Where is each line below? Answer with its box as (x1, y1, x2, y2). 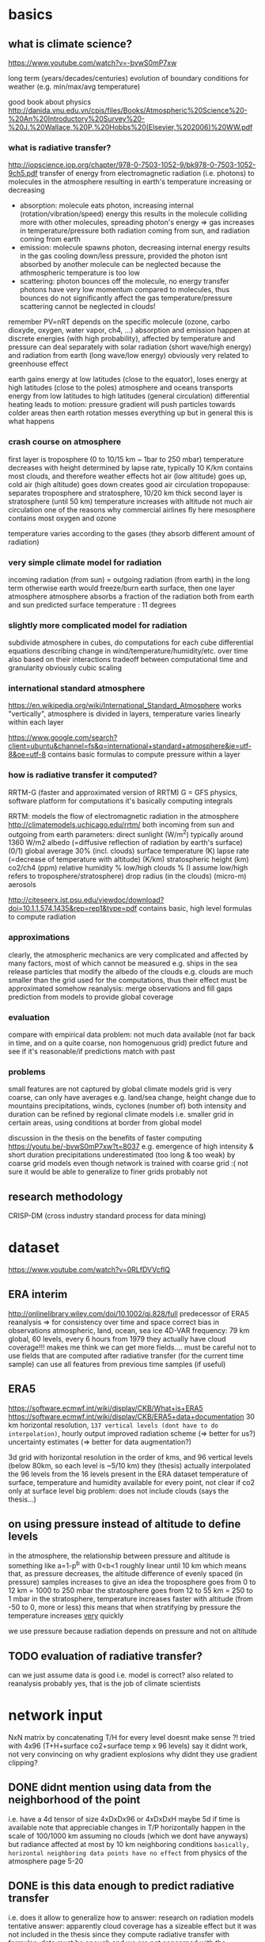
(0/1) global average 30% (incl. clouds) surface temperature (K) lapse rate (8, 846, 249, 856)
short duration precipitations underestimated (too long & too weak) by (8, 1150, 236, 1159)
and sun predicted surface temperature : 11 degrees (8, 600, 176, 609)
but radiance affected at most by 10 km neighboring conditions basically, (8, 1839, 251, 1849)
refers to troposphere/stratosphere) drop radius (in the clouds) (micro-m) (8, 871, 247, 881)
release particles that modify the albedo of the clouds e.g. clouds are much (8, 966, 253, 976)
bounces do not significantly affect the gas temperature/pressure (19, 293, 233, 303)
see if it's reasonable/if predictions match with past (8, 1047, 176, 1057)
